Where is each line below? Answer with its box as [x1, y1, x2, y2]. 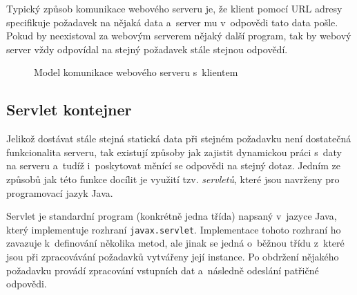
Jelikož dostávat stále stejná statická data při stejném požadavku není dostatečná [6, 131, 351, 146]
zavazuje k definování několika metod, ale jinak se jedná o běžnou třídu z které [6, 236, 345, 250]
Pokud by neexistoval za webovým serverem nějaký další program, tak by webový [6, 28, 351, 43]
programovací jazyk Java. [6, 185, 113, 200]
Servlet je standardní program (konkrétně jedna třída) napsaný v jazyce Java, [6, 209, 337, 223]
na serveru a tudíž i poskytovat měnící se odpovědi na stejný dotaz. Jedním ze [6, 158, 340, 173]
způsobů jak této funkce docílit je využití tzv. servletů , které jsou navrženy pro [6, 171, 340, 186]
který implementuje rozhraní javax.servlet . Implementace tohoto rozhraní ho [6, 222, 341, 236]
